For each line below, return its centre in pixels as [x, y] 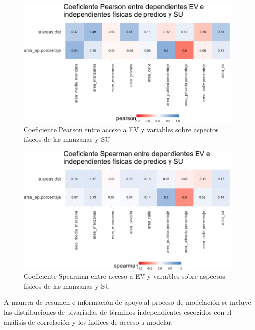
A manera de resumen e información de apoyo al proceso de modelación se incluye [127, 302]
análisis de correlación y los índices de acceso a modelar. [89, 321]
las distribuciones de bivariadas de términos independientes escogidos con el [118, 312]
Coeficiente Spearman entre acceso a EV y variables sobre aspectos [124, 276]
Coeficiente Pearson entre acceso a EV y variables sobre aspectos [121, 129]
